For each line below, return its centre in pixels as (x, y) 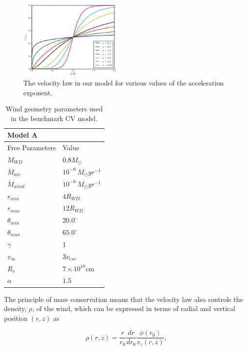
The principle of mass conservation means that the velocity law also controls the (123, 299)
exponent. (38, 92)
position (16, 318)
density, (15, 308)
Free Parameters (32, 148)
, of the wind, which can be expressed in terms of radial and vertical (134, 308)
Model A (23, 135)
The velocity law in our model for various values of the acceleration (124, 82)
